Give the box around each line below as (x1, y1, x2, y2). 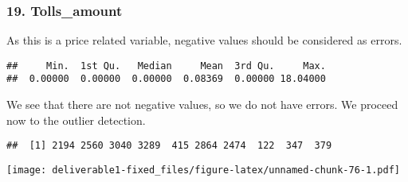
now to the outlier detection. (6, 111, 146, 128)
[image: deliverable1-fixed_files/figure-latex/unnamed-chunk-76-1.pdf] (6, 164, 400, 176)
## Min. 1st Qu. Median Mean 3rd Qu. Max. (6, 60, 326, 72)
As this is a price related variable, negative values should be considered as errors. (6, 32, 402, 48)
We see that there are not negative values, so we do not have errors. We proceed (6, 96, 398, 113)
